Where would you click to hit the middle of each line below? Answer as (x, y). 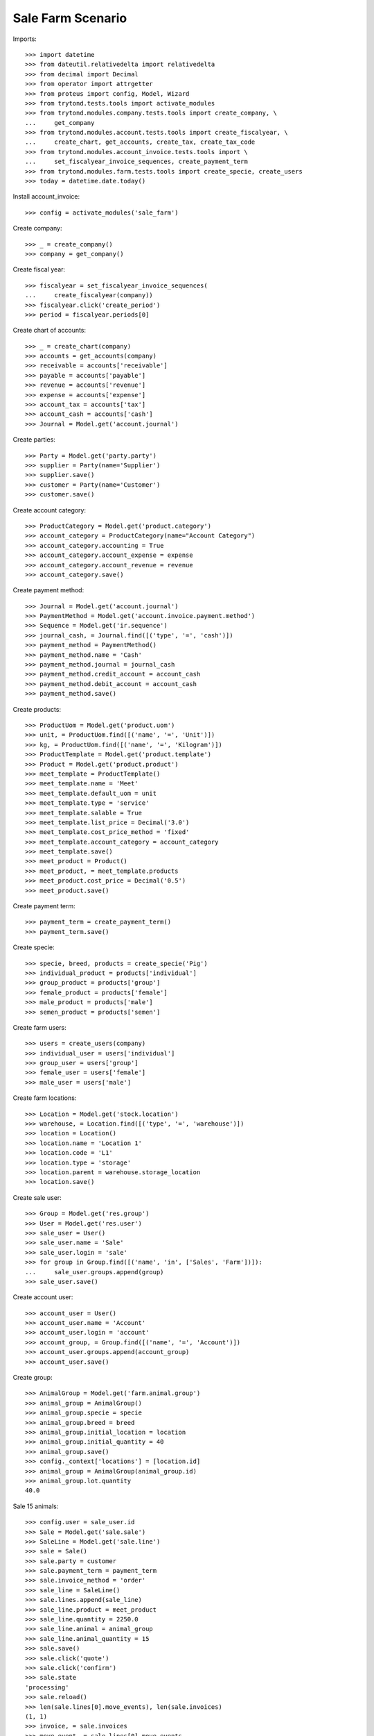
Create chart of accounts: (50, 331)
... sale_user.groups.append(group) (95, 1272)
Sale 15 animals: (36, 1506)
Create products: (37, 709)
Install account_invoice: (46, 197)
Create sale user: (37, 1197)
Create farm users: (40, 1027)
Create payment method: (48, 590)
